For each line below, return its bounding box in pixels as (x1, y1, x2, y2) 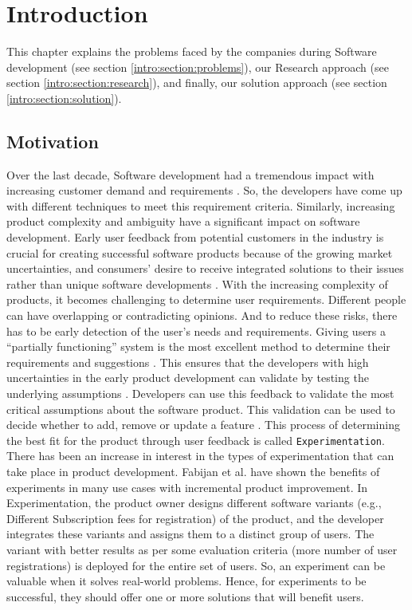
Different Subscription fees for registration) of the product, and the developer (6, 510, 384, 526)
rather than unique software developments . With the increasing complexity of (6, 275, 388, 292)
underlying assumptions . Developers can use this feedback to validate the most (6, 385, 394, 402)
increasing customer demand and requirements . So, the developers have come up (6, 182, 402, 199)
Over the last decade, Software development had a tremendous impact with (6, 166, 375, 183)
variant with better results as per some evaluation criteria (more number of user (6, 541, 398, 558)
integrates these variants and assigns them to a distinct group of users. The (6, 525, 375, 542)
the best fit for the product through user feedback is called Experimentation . (6, 431, 385, 448)
